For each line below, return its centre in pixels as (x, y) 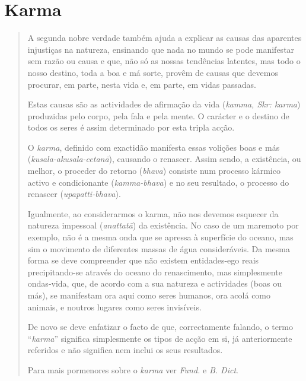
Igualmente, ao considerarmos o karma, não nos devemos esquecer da (153, 213)
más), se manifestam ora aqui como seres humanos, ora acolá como (149, 295)
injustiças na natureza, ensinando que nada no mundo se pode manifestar (161, 49)
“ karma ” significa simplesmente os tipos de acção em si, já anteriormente (160, 338)
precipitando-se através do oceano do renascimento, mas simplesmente (155, 272)
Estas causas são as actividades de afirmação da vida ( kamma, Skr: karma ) (164, 104)
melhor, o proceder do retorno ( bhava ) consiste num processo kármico (154, 171)
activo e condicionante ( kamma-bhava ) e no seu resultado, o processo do (158, 182)
